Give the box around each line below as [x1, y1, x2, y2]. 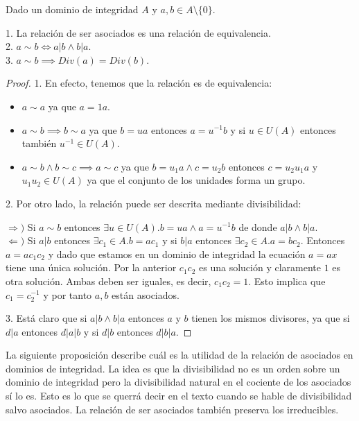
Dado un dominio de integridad [6, 2, 139, 16]
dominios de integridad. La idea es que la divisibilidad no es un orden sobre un [6, 361, 340, 375]
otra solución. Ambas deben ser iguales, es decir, [6, 273, 211, 288]
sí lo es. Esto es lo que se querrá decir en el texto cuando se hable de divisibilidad [6, 388, 352, 403]
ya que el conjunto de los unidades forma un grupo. [87, 173, 306, 187]
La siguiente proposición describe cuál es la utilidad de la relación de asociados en [6, 347, 353, 362]
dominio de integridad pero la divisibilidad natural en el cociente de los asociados [6, 375, 351, 389]
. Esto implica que [248, 273, 326, 288]
